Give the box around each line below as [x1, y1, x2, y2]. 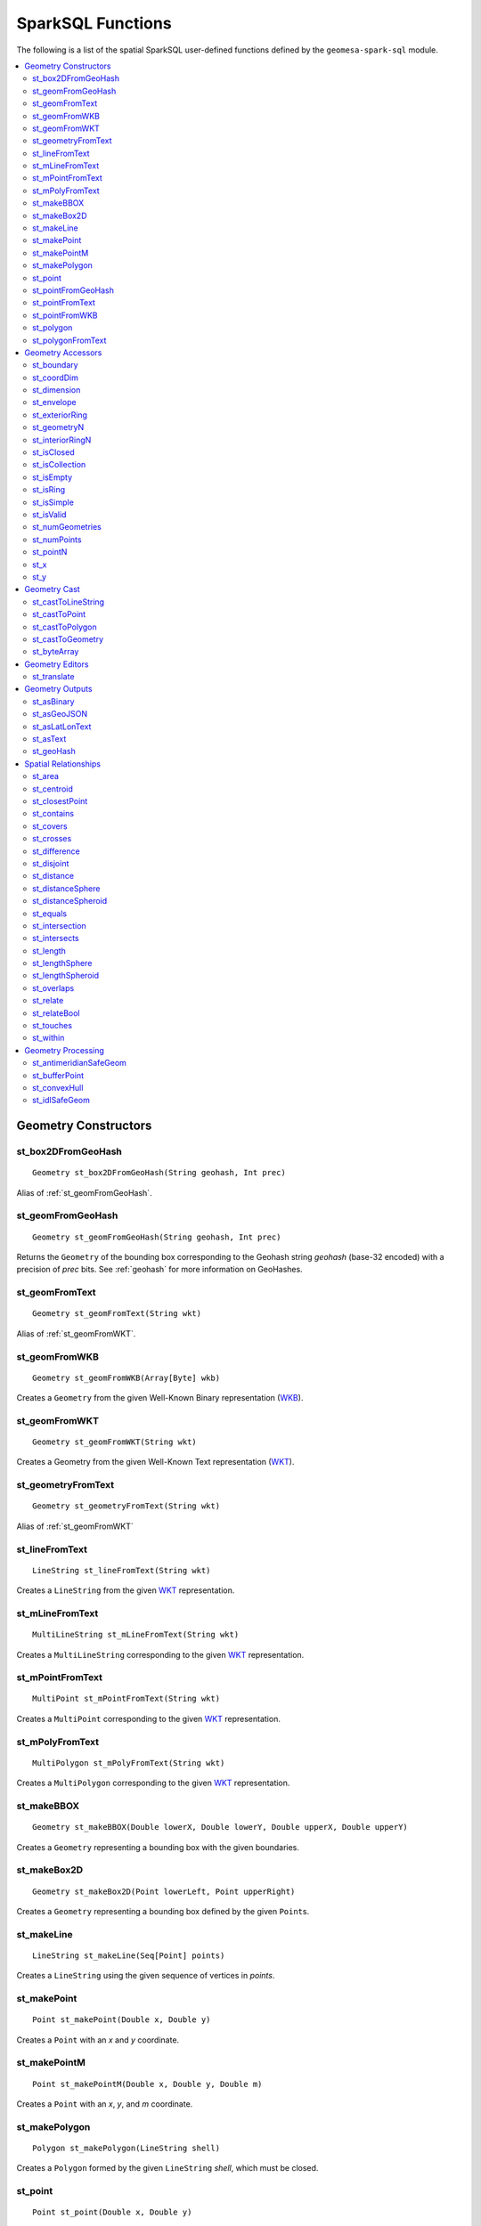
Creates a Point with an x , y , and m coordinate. [16, 2098, 193, 2109]
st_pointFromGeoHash [32, 285, 115, 296]
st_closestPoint [32, 795, 88, 806]
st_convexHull [32, 1082, 84, 1093]
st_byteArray [32, 646, 79, 657]
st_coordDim [32, 372, 79, 383]
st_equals [32, 908, 68, 919]
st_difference [32, 846, 80, 857]
